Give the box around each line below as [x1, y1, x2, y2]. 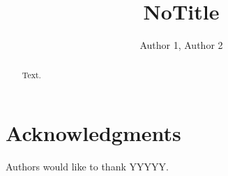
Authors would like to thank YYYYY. [6, 159, 169, 174]
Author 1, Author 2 [139, 38, 223, 52]
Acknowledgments [6, 119, 181, 147]
